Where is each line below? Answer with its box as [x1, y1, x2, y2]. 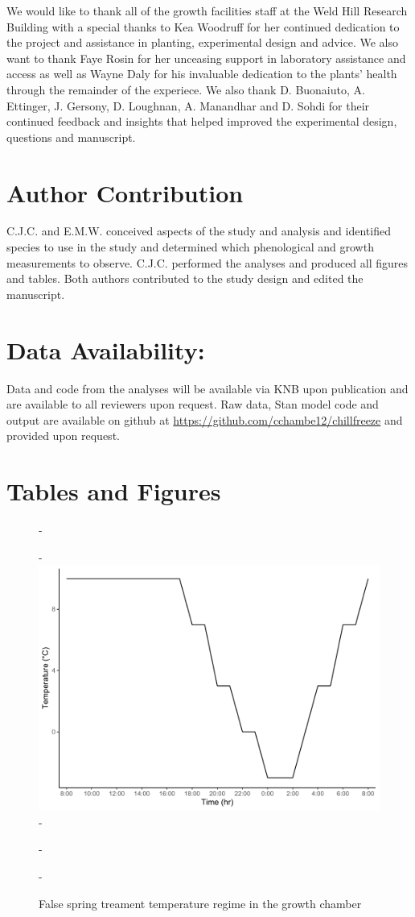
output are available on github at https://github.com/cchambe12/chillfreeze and [6, 411, 403, 428]
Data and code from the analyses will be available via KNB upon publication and [6, 380, 409, 396]
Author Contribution [6, 176, 244, 209]
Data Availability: [6, 333, 205, 366]
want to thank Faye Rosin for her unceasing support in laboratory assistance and [6, 49, 406, 66]
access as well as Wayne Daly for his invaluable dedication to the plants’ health [6, 65, 397, 82]
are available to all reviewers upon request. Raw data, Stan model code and [6, 396, 379, 413]
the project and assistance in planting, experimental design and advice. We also [6, 34, 398, 51]
